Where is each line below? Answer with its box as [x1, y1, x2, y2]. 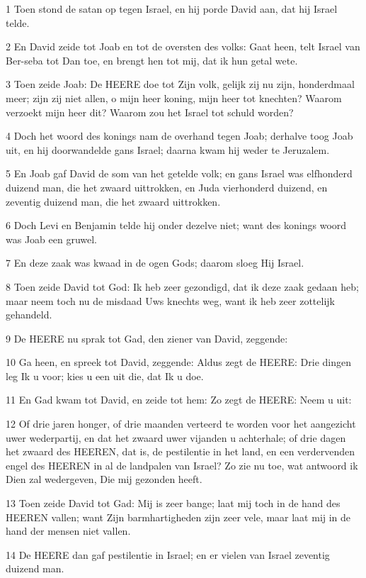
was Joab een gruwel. [6, 231, 98, 246]
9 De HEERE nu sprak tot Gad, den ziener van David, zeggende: [6, 330, 288, 345]
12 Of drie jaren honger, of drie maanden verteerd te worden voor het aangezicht [6, 416, 356, 431]
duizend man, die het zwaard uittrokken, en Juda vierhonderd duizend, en [6, 179, 328, 194]
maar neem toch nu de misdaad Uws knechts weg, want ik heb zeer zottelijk [6, 293, 335, 308]
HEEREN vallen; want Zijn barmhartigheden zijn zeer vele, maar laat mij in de [6, 509, 351, 524]
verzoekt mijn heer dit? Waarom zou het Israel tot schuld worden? [6, 104, 294, 119]
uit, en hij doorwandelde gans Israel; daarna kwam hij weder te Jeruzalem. [6, 142, 330, 157]
